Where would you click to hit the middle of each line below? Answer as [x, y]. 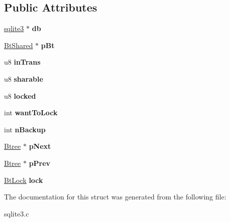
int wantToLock [31, 113]
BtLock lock [24, 180]
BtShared [19, 45]
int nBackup [25, 129]
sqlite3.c [17, 213]
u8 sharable [24, 78]
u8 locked [20, 95]
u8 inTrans [22, 62]
